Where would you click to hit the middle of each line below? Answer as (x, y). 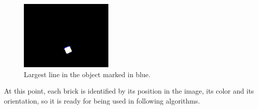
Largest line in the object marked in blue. (87, 74)
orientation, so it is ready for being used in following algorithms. (102, 100)
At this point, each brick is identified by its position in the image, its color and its (129, 91)
